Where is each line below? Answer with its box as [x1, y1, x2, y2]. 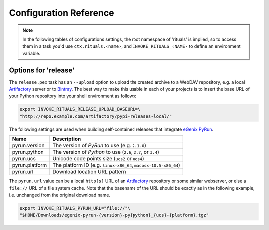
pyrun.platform [12, 162, 47, 169]
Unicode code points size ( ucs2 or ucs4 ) [52, 155, 144, 162]
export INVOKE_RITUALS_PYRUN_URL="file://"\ [19, 205, 131, 211]
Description [52, 135, 81, 142]
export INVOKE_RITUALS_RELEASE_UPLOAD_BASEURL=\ [19, 106, 141, 112]
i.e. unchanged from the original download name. [9, 192, 111, 198]
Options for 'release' [9, 66, 75, 74]
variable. [22, 50, 41, 56]
